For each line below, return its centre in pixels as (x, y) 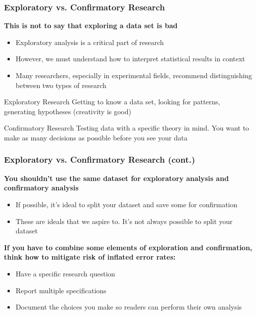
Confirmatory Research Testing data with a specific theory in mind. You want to (127, 128)
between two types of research (61, 85)
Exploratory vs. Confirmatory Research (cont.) (100, 159)
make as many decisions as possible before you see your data (96, 137)
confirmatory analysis (41, 188)
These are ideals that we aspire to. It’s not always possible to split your (124, 221)
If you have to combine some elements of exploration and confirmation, (128, 247)
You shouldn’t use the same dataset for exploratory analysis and (116, 178)
